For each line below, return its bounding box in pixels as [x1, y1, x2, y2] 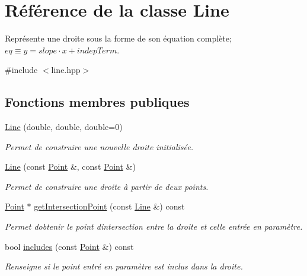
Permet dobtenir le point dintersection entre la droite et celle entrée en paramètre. [5, 220, 303, 233]
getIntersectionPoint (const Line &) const [34, 200, 185, 212]
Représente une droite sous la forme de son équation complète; [5, 32, 232, 45]
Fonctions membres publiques [5, 93, 190, 111]
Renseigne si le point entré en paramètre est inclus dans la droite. [5, 260, 243, 272]
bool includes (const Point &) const [5, 240, 134, 252]
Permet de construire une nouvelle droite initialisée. [5, 140, 193, 153]
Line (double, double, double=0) [5, 120, 123, 133]
